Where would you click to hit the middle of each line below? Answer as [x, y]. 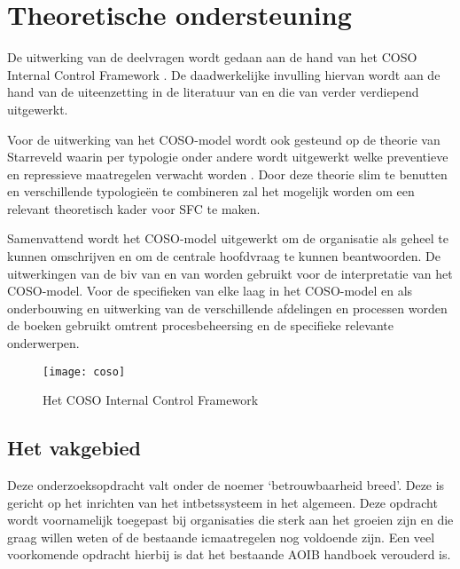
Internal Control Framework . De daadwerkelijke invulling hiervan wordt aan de [224, 74]
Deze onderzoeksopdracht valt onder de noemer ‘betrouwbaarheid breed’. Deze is [226, 485]
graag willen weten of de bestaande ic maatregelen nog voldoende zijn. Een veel [221, 537]
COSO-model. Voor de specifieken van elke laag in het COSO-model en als [210, 291]
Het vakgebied [74, 448]
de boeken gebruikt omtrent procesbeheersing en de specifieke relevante [200, 325]
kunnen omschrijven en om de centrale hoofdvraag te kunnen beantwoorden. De [224, 256]
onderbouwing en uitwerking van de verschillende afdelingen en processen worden [227, 308]
